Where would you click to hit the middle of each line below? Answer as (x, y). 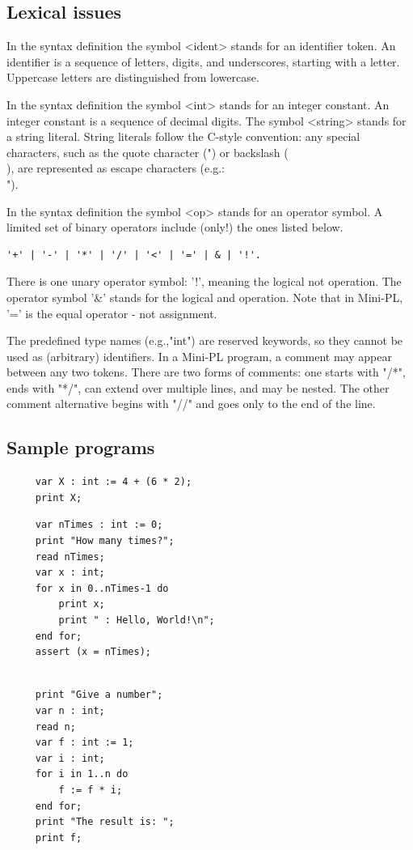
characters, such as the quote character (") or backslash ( (147, 152)
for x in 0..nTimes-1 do (102, 588)
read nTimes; (70, 557)
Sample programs (81, 447)
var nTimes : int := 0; (99, 525)
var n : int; (70, 711)
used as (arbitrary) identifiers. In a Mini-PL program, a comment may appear (199, 356)
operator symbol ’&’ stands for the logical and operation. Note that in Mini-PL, (205, 297)
